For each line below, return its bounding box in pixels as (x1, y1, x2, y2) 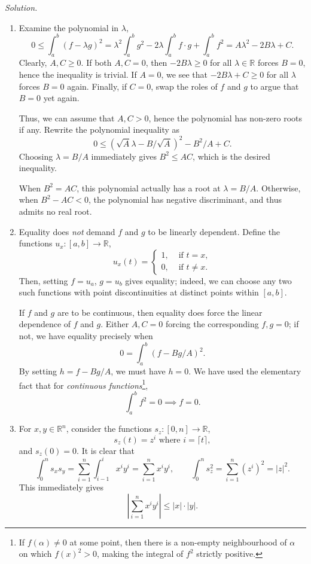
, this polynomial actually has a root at (77, 181, 221, 194)
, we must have (111, 364, 166, 377)
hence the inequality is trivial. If (19, 68, 137, 81)
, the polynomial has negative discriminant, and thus (88, 193, 282, 206)
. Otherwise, (256, 181, 301, 194)
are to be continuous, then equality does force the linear (57, 306, 263, 318)
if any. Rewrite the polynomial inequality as (19, 123, 180, 136)
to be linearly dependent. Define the (148, 225, 280, 237)
